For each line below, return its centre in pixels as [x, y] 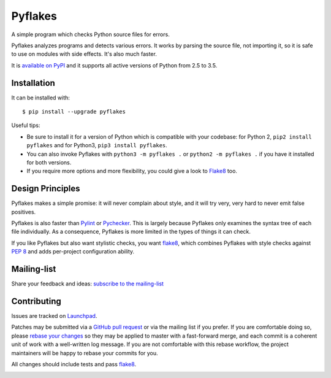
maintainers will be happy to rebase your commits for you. [85, 353]
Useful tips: [26, 125]
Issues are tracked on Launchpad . [54, 316]
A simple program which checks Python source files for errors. [90, 34]
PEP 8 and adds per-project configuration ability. [73, 252]
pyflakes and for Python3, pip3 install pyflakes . [97, 145]
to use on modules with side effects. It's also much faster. [84, 54]
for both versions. [49, 162]
